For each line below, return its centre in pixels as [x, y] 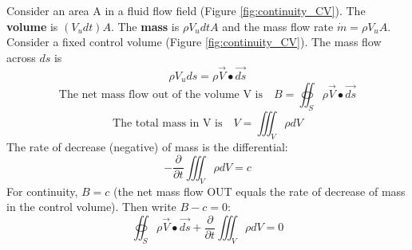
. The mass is [145, 26]
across [21, 57]
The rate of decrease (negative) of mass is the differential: [147, 146]
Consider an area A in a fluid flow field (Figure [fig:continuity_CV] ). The [186, 10]
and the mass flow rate [278, 26]
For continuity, [42, 191]
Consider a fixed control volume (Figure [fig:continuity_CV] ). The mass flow [194, 42]
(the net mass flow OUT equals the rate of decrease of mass [259, 191]
